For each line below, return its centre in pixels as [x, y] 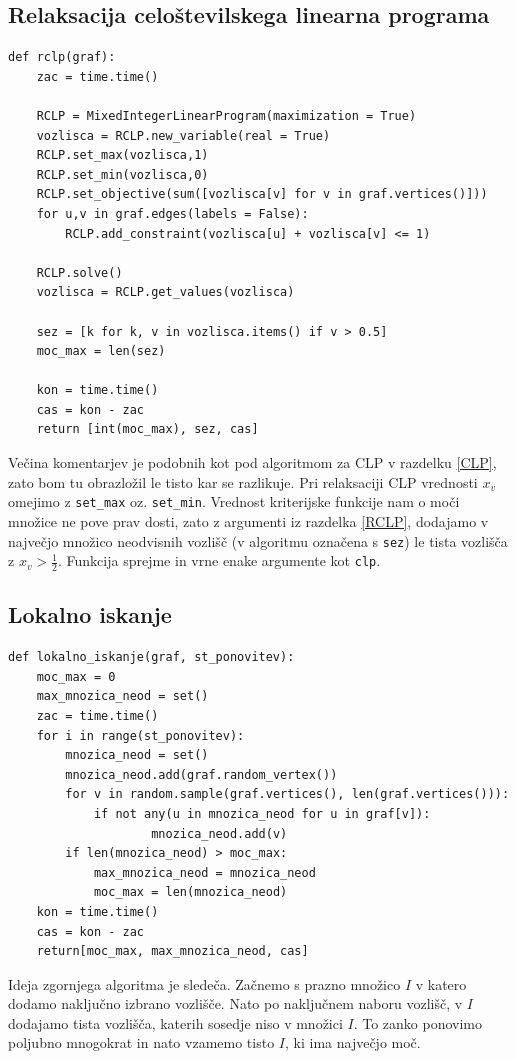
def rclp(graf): [62, 57]
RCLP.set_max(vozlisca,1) [122, 155]
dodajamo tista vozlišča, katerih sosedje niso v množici [175, 1022]
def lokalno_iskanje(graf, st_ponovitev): [151, 657]
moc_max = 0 [76, 676]
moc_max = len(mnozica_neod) [190, 892]
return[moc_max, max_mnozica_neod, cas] [172, 951]
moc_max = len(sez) [101, 351]
